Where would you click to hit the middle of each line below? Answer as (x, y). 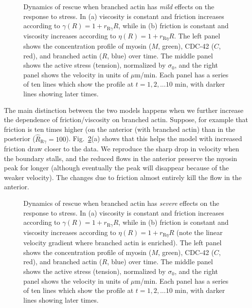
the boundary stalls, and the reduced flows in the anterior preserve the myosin (121, 158)
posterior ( (20, 138)
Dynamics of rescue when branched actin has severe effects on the (121, 203)
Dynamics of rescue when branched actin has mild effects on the (119, 6)
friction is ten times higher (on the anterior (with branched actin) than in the (120, 129)
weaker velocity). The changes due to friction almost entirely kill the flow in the (123, 177)
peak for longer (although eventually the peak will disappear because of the (117, 168)
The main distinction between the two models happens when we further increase (124, 110)
